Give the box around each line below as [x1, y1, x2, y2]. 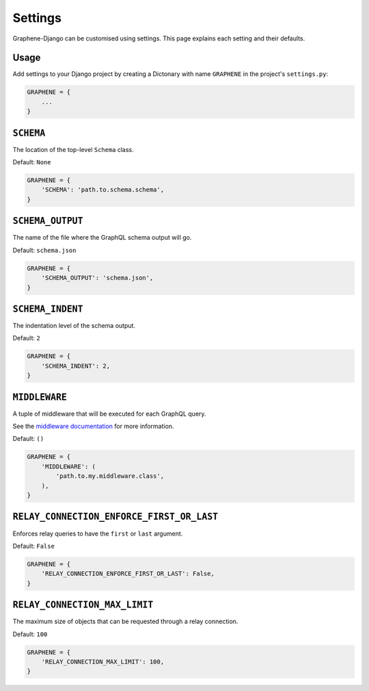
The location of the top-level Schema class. [12, 145, 135, 153]
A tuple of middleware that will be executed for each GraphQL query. [12, 410, 206, 418]
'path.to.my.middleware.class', [55, 473, 164, 480]
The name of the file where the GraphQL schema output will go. [12, 234, 192, 242]
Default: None [12, 158, 51, 166]
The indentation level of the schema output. [12, 322, 136, 330]
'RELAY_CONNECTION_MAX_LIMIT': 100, [41, 657, 164, 666]
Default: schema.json [12, 246, 77, 254]
